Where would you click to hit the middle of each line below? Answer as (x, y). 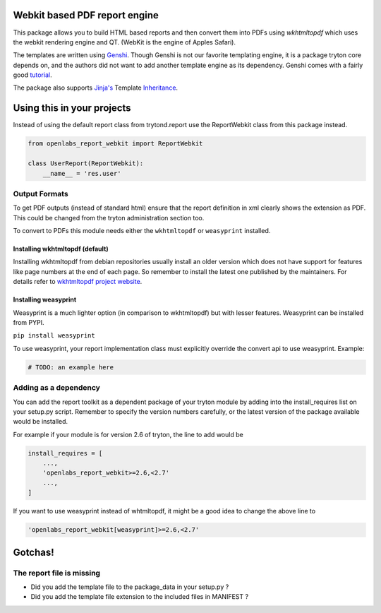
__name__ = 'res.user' (82, 173)
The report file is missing (57, 573)
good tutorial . (32, 75)
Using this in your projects (72, 108)
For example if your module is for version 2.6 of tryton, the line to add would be (128, 434)
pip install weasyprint (54, 336)
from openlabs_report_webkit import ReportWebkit (115, 144)
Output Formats (41, 194)
